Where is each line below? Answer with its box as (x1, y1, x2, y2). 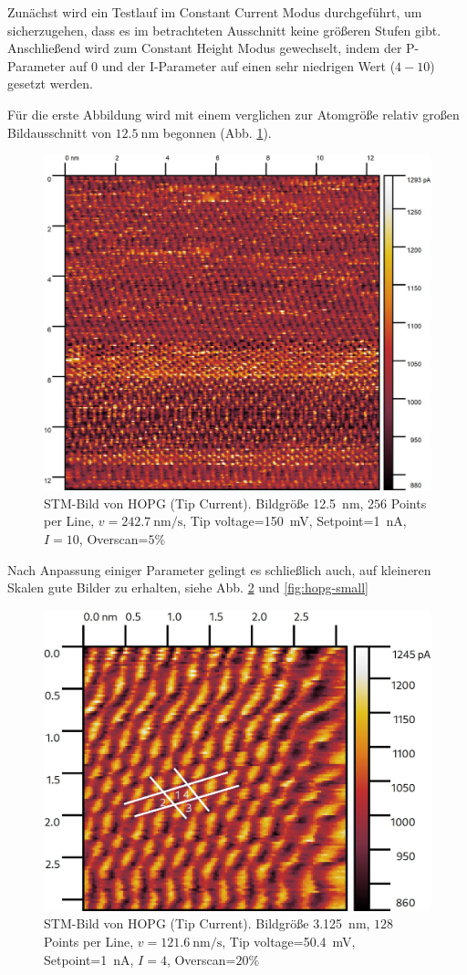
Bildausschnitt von (7, 122, 111, 142)
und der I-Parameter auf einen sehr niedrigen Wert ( (101, 56, 396, 75)
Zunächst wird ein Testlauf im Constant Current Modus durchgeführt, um (7, 3, 422, 21)
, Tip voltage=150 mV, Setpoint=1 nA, (182, 511, 407, 530)
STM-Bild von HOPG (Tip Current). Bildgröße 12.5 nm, (44, 493, 364, 512)
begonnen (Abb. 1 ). (162, 122, 272, 142)
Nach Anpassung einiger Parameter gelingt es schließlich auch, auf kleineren (7, 560, 431, 579)
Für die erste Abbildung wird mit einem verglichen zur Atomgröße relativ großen (7, 104, 460, 123)
